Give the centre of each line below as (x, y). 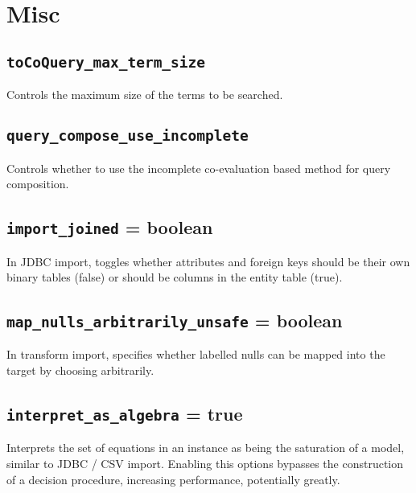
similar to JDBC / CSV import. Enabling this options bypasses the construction (205, 464)
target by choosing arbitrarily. (80, 370)
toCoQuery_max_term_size (106, 62)
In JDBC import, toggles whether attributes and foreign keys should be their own (208, 261)
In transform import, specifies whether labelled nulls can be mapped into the (196, 354)
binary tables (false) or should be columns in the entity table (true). (175, 277)
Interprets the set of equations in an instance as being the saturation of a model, (206, 448)
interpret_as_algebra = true (125, 414)
